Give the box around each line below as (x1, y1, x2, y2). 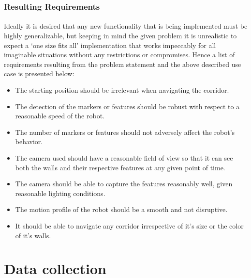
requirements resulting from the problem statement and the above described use (4, 59, 241, 69)
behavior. (15, 136, 43, 147)
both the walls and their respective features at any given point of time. (15, 162, 225, 172)
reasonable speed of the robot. (15, 111, 104, 121)
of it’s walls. (15, 230, 51, 240)
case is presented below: (4, 68, 74, 79)
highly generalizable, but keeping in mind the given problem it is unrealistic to (4, 31, 237, 41)
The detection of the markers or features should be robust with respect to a (15, 101, 240, 111)
